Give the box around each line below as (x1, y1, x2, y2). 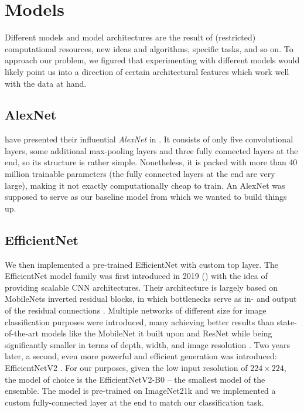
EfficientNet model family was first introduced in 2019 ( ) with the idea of (5, 270, 268, 282)
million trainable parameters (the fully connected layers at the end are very (5, 168, 275, 180)
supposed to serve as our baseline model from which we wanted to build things (5, 190, 287, 203)
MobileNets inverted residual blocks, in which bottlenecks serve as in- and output (5, 292, 297, 305)
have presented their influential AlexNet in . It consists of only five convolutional (5, 133, 293, 145)
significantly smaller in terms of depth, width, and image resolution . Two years (5, 338, 291, 350)
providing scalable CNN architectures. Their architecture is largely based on (5, 281, 278, 293)
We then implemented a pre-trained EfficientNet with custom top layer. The (5, 258, 279, 270)
